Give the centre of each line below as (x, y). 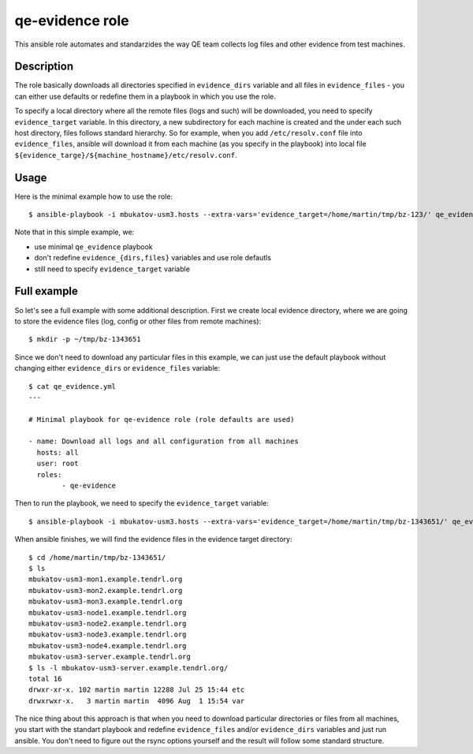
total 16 (45, 679)
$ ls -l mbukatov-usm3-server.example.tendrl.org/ (128, 668)
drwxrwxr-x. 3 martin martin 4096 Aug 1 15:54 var (137, 701)
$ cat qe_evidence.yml (73, 386)
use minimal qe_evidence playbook (93, 246)
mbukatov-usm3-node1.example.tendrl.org (108, 612)
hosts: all (58, 452)
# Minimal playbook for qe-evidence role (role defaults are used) (162, 419)
